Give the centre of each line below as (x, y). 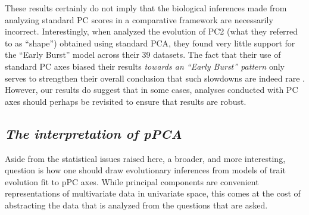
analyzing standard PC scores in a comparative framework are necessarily (139, 19)
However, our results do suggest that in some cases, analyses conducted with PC (152, 90)
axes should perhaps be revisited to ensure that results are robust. (126, 101)
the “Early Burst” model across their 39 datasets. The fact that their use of (143, 54)
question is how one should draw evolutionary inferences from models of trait (145, 170)
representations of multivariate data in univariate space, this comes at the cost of (153, 193)
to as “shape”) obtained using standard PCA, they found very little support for (150, 43)
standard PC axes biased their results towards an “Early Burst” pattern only (145, 66)
